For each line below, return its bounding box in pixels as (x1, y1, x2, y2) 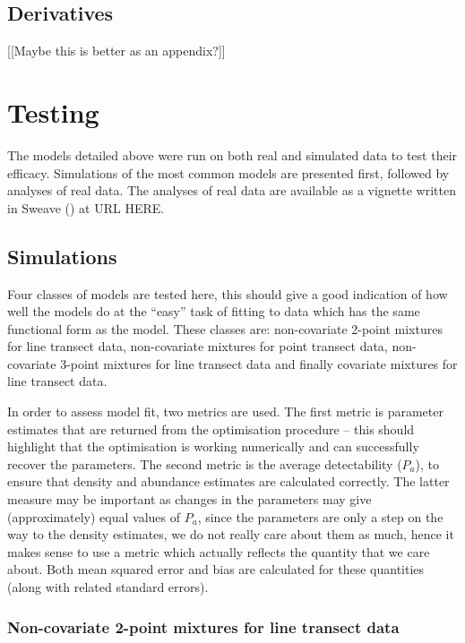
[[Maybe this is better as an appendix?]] (7, 41, 226, 60)
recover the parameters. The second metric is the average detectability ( (7, 454, 402, 473)
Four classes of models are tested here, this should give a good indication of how (7, 284, 448, 303)
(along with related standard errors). (7, 578, 209, 596)
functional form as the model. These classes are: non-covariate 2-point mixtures (7, 319, 443, 338)
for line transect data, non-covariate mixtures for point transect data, (7, 337, 388, 356)
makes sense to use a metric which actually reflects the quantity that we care (7, 542, 430, 561)
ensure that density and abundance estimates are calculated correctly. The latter (7, 472, 450, 491)
